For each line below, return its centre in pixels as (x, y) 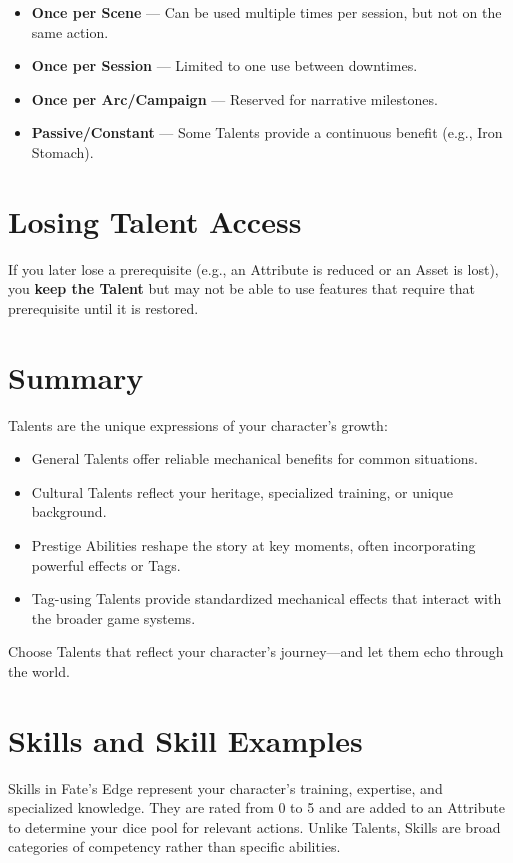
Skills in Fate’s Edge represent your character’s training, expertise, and (225, 787)
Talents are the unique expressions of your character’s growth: (198, 424)
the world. (39, 670)
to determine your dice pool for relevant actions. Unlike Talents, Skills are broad (254, 826)
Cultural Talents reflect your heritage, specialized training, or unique (242, 491)
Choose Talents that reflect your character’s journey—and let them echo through (256, 651)
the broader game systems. (113, 617)
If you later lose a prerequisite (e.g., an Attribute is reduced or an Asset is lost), (253, 268)
